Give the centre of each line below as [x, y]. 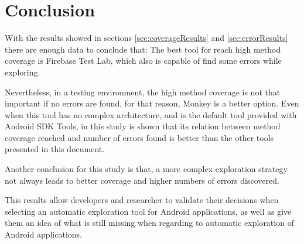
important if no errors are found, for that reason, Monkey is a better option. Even [152, 103]
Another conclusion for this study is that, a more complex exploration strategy [146, 169]
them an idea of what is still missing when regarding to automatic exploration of [149, 223]
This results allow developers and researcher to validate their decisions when [142, 200]
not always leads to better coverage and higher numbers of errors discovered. [142, 180]
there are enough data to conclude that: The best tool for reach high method [143, 49]
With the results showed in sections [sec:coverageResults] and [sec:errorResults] [146, 38]
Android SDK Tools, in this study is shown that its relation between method [143, 126]
